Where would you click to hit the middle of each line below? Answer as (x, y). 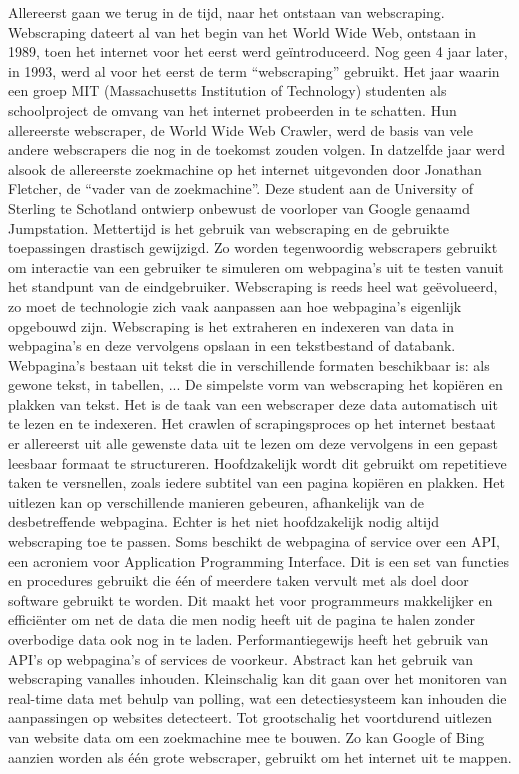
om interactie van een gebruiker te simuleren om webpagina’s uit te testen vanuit (256, 266)
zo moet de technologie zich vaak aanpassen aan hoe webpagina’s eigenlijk (235, 305)
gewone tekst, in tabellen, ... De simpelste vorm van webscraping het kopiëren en (255, 384)
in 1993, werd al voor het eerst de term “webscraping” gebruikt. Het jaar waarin (254, 70)
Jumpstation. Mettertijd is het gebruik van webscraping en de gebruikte (228, 227)
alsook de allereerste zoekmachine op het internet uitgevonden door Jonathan (245, 168)
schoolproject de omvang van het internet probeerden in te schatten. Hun (232, 109)
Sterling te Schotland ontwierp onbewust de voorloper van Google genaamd (239, 207)
